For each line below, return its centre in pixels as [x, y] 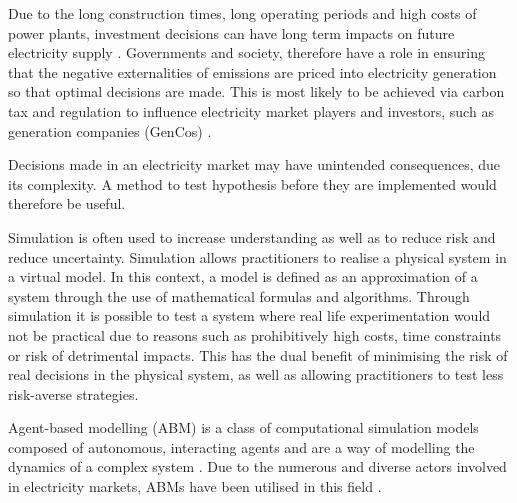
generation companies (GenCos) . [110, 130]
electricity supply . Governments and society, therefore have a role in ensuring [247, 52]
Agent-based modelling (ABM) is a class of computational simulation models [243, 427]
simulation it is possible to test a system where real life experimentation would [249, 315]
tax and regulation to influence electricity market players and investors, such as [251, 110]
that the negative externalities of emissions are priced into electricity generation [252, 71]
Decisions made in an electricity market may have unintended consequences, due [254, 164]
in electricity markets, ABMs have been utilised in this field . [195, 486]
